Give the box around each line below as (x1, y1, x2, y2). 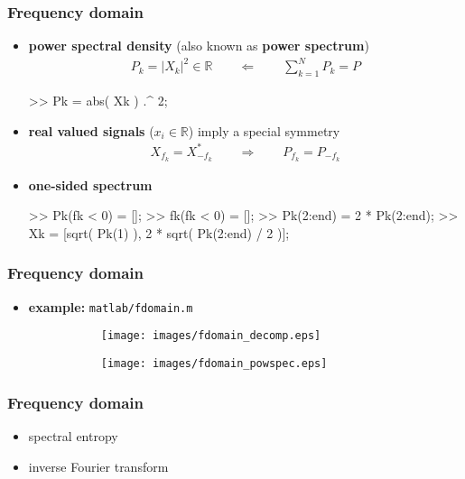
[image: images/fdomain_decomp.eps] (100, 329, 321, 343)
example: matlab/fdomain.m (28, 297, 193, 316)
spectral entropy (28, 426, 118, 445)
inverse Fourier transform (28, 456, 169, 475)
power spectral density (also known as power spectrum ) (28, 36, 369, 55)
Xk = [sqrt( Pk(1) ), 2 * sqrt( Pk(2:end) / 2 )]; (28, 223, 290, 242)
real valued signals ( (28, 121, 154, 140)
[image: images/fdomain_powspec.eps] (100, 357, 328, 371)
